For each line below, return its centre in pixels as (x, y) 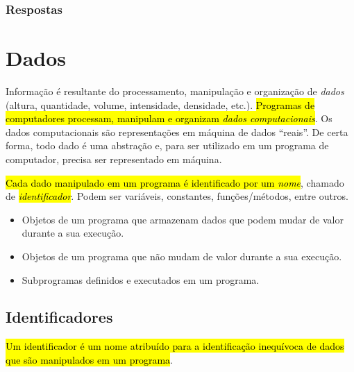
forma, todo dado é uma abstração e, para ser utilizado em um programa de (167, 145)
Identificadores (59, 317)
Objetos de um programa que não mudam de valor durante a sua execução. (182, 256)
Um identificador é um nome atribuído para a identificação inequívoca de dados (175, 346)
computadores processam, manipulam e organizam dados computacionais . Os (169, 118)
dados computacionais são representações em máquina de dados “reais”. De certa (177, 132)
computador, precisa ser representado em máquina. (114, 159)
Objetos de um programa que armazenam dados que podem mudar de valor (183, 219)
